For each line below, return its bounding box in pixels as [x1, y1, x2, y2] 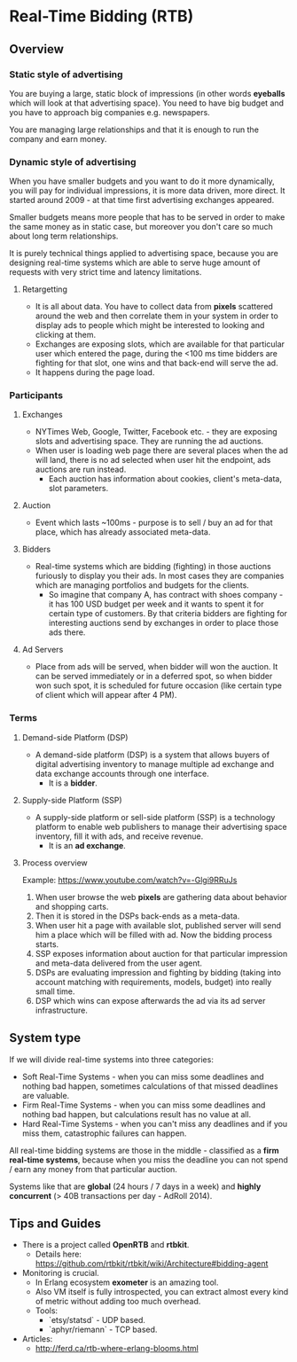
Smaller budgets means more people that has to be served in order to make [9, 212, 285, 223]
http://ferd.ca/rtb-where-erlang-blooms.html [35, 1343, 199, 1354]
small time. [35, 986, 75, 997]
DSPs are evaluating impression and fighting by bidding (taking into [35, 967, 282, 977]
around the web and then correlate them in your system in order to [35, 310, 279, 321]
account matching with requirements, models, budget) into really [35, 976, 272, 987]
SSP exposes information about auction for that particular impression [35, 948, 288, 959]
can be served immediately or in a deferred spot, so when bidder [35, 671, 273, 682]
